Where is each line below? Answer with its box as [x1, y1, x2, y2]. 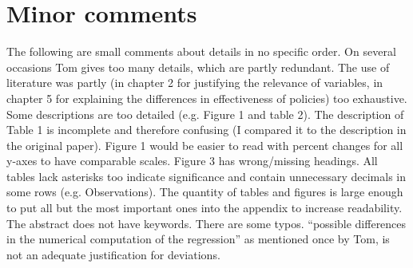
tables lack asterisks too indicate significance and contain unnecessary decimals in [6, 167, 406, 184]
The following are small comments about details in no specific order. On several [6, 43, 396, 60]
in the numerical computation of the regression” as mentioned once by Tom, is [6, 231, 390, 247]
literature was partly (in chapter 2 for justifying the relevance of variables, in [6, 74, 383, 91]
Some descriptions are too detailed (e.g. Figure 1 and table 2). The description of [6, 105, 404, 122]
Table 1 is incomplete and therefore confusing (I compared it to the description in [6, 121, 407, 138]
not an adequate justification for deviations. [6, 246, 220, 262]
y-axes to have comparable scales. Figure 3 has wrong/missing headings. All [6, 152, 378, 169]
